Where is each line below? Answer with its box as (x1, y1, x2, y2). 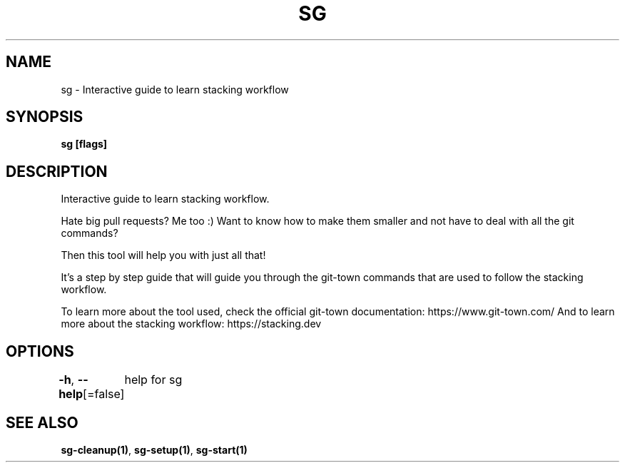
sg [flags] (61, 138, 108, 151)
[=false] (83, 387, 125, 402)
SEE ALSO (6, 413, 78, 432)
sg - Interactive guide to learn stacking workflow (61, 83, 289, 96)
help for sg (124, 372, 183, 387)
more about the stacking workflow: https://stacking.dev (61, 317, 322, 330)
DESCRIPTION (6, 162, 108, 180)
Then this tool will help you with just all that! (61, 249, 266, 262)
